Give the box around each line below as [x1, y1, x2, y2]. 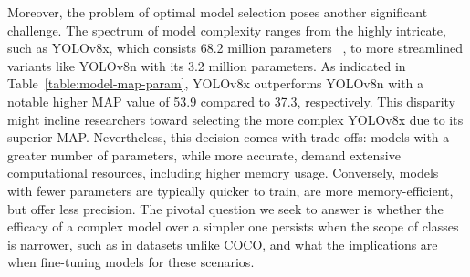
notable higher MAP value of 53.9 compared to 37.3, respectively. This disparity [7, 91, 455, 110]
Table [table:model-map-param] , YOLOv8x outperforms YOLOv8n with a [7, 74, 424, 93]
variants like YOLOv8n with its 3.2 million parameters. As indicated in [7, 56, 406, 75]
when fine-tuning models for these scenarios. [7, 252, 255, 272]
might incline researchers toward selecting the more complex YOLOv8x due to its [7, 109, 464, 128]
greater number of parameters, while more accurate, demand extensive [7, 145, 401, 164]
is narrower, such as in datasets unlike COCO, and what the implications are [7, 234, 438, 253]
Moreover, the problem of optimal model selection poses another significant [7, 3, 428, 21]
